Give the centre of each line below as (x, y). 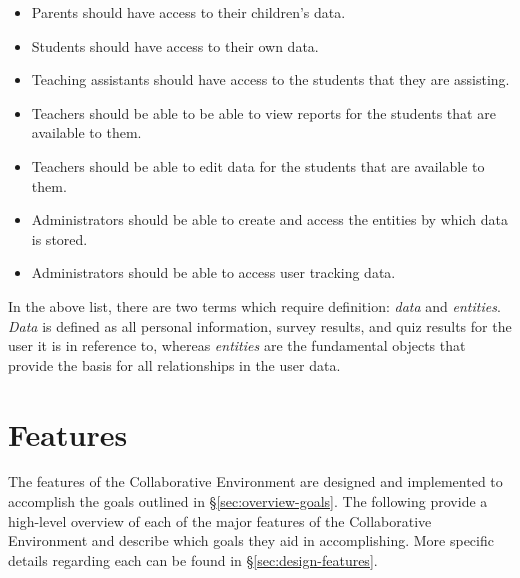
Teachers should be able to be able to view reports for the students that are (263, 112)
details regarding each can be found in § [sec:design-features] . (193, 559)
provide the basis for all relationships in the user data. (174, 364)
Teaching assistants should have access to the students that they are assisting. (270, 79)
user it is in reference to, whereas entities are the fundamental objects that (237, 345)
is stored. (59, 238)
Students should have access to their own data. (175, 45)
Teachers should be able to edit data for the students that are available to (258, 165)
